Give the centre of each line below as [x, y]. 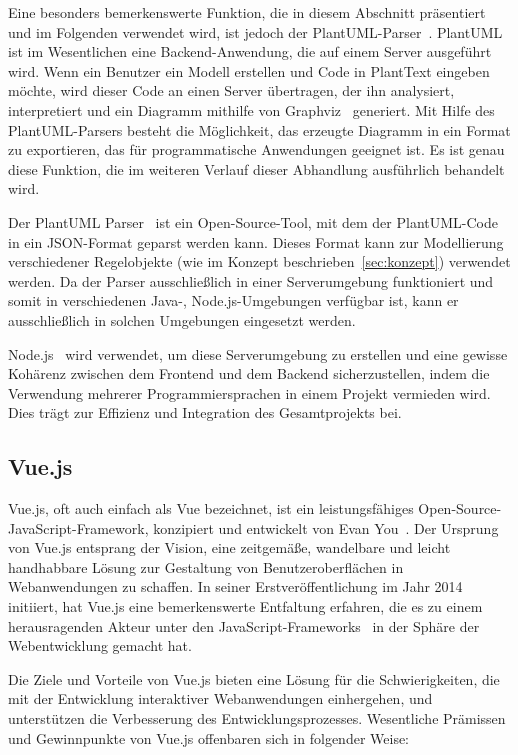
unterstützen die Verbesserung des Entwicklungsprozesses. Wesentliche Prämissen [257, 718]
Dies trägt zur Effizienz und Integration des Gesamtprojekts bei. [205, 412]
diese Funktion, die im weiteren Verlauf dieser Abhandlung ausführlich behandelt [256, 168]
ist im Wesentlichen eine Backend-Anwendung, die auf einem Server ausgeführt [250, 51]
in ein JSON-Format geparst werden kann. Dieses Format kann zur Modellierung [256, 241]
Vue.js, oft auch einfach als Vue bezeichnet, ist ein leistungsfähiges [211, 508]
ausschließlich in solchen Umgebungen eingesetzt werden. [182, 319]
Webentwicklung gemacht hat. [100, 645]
